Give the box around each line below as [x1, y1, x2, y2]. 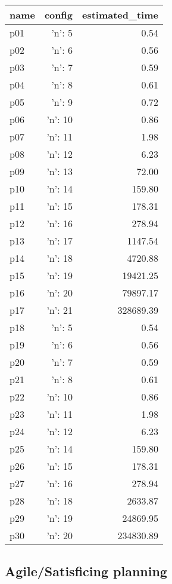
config [44, 8, 73, 22]
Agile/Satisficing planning [5, 562, 167, 580]
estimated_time [82, 8, 158, 22]
